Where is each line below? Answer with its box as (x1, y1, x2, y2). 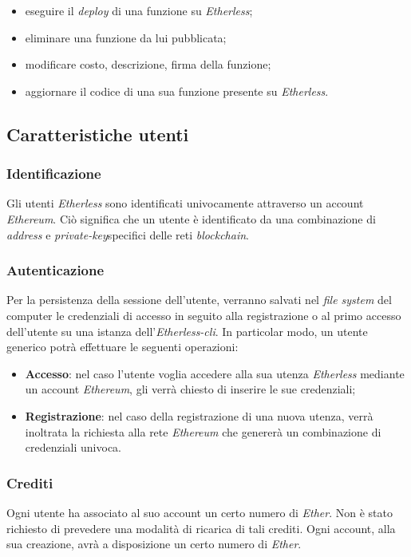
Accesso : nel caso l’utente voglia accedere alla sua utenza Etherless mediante (25, 365, 405, 381)
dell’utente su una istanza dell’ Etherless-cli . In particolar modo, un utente (6, 322, 368, 339)
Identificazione (6, 164, 101, 184)
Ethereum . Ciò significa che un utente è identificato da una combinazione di (6, 210, 376, 227)
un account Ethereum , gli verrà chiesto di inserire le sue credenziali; (25, 381, 356, 397)
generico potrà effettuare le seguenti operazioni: (6, 338, 239, 355)
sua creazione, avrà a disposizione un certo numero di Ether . (6, 535, 302, 552)
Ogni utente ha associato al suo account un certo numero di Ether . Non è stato (6, 504, 393, 520)
